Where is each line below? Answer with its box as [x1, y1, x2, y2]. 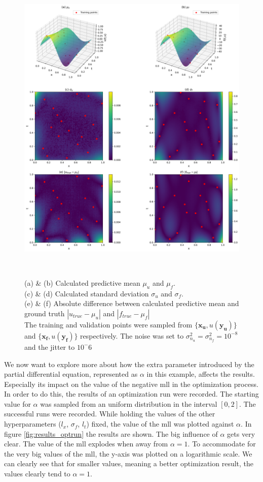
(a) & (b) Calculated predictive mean [24, 277, 140, 288]
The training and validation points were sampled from [24, 319, 193, 329]
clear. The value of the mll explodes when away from [4, 438, 168, 449]
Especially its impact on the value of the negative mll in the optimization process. [4, 378, 258, 389]
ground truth [24, 308, 65, 318]
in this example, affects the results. [146, 369, 255, 379]
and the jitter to [24, 341, 75, 352]
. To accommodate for [187, 438, 256, 449]
